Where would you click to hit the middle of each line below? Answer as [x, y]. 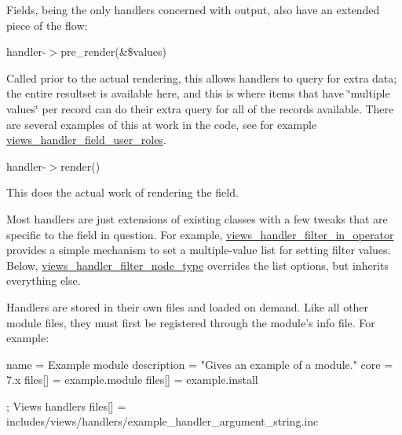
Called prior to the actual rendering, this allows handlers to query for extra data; [202, 77]
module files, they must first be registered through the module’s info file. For [191, 322]
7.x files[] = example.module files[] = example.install [132, 380]
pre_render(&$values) [114, 52]
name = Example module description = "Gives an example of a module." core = [200, 364]
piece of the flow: [47, 25]
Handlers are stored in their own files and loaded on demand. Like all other [188, 306]
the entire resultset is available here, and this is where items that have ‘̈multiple [198, 93]
